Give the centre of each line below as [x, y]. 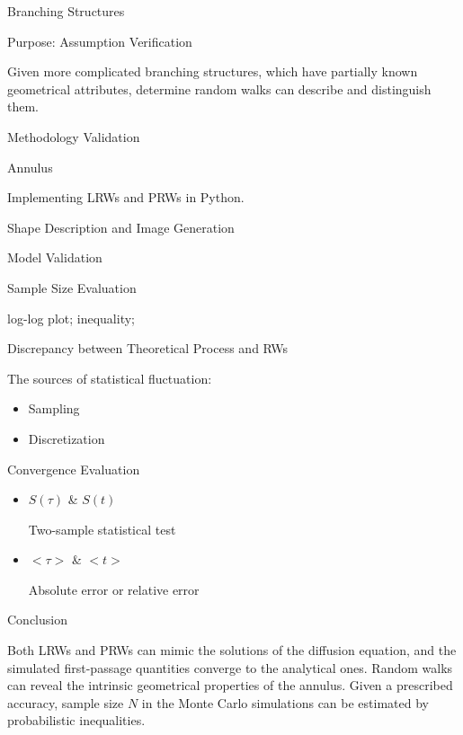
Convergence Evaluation [74, 469]
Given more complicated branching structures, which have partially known [213, 71]
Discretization [67, 438]
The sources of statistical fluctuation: [110, 378]
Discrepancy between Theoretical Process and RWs [148, 348]
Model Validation [55, 257]
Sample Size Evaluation [72, 287]
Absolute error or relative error [114, 589]
